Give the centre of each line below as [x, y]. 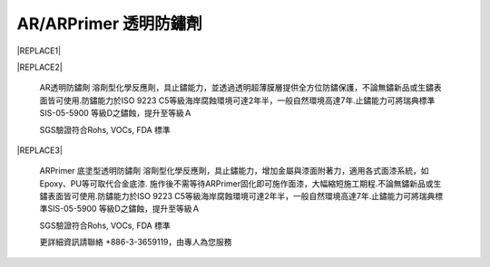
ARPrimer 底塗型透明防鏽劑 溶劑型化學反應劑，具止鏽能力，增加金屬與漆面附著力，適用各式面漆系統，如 [234, 171]
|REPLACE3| [40, 150]
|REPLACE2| [39, 67]
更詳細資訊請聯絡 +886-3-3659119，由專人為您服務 [136, 242]
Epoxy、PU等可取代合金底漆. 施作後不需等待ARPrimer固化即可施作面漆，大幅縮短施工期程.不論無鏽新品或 [237, 183]
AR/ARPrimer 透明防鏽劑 [110, 24]
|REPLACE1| [39, 51]
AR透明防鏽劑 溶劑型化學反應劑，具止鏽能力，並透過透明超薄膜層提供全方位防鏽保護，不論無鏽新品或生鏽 [237, 88]
